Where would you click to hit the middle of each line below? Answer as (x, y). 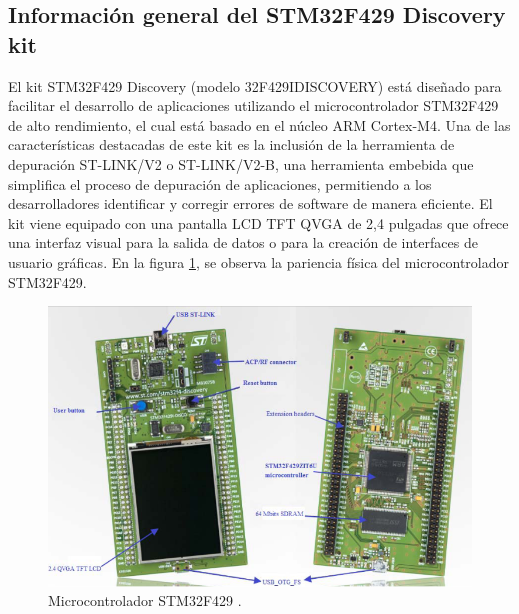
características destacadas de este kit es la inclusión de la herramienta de (231, 144)
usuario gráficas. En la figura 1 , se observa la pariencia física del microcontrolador (259, 261)
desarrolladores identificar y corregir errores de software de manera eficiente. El (250, 203)
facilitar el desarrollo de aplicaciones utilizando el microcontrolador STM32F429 (253, 105)
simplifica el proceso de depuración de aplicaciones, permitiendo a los (220, 183)
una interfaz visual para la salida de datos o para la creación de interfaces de (243, 242)
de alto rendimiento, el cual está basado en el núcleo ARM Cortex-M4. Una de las (259, 124)
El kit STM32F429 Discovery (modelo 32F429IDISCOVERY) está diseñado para (255, 85)
